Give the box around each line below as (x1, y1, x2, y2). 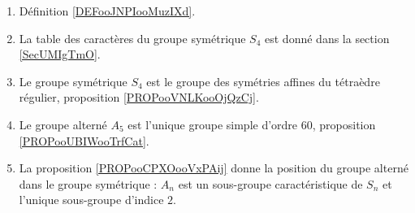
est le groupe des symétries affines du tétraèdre (146, 72, 380, 89)
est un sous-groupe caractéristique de (178, 175, 363, 192)
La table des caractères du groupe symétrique (19, 29, 246, 46)
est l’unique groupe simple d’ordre (128, 115, 298, 133)
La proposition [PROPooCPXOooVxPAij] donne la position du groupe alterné (19, 159, 409, 176)
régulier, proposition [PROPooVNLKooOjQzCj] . (19, 89, 259, 106)
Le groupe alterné (19, 115, 107, 133)
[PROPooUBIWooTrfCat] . (19, 132, 149, 149)
